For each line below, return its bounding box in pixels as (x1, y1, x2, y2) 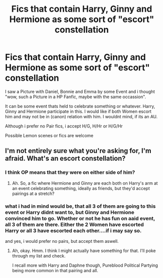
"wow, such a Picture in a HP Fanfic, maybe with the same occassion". (5, 94, 146, 100)
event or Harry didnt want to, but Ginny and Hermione (5, 209, 135, 215)
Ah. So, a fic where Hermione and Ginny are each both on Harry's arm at (12, 180, 158, 186)
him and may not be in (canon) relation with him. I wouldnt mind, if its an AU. (5, 113, 158, 119)
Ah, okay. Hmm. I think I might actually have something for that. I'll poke (12, 248, 156, 254)
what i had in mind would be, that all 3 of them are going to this (5, 203, 156, 210)
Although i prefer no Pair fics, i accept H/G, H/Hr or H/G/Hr (5, 123, 123, 129)
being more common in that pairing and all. (12, 267, 98, 273)
